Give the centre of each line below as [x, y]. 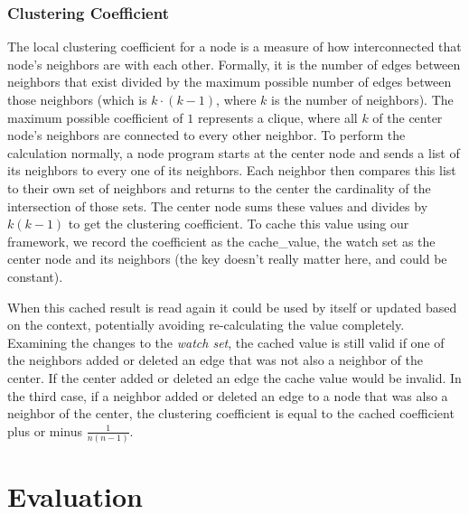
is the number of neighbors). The [362, 99]
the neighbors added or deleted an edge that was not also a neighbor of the [216, 360]
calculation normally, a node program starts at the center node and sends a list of [234, 152]
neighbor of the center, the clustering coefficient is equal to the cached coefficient [231, 413]
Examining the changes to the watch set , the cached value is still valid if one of [226, 342]
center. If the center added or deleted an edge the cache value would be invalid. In [234, 377]
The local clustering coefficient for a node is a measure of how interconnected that [234, 47]
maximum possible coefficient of [95, 117]
